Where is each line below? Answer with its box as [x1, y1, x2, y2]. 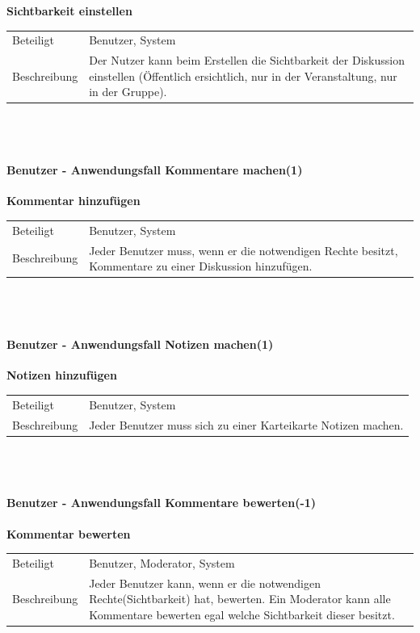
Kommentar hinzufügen [6, 192, 141, 209]
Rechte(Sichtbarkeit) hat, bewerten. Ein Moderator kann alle [89, 590, 391, 607]
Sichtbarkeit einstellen [6, 2, 132, 19]
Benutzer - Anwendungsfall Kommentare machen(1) [6, 161, 303, 178]
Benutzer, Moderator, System [89, 554, 235, 571]
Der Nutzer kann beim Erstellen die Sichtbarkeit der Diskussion [89, 52, 405, 69]
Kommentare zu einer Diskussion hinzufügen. [89, 258, 313, 275]
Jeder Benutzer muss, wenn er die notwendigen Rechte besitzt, [89, 241, 398, 258]
